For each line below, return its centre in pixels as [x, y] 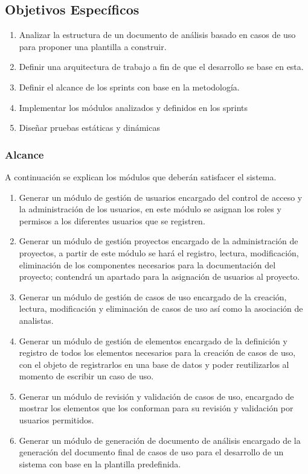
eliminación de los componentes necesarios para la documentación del [147, 264]
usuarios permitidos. [56, 420]
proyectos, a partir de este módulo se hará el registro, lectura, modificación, [159, 252]
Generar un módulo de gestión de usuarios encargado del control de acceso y [161, 197]
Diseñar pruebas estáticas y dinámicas [89, 128]
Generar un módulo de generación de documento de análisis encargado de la [160, 440]
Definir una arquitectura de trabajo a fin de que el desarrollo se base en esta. [161, 67]
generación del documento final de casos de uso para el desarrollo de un [151, 452]
